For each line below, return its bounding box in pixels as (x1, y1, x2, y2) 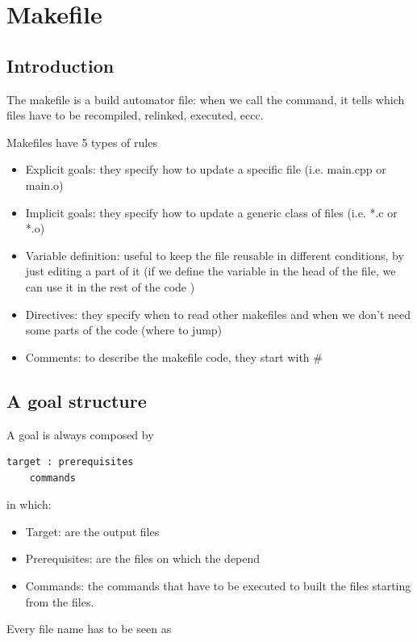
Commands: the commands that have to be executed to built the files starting (25, 577, 411, 594)
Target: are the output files (25, 522, 160, 539)
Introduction (6, 52, 115, 78)
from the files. (25, 593, 94, 610)
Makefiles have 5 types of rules (6, 133, 157, 150)
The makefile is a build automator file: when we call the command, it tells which (6, 90, 405, 107)
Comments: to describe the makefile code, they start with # (25, 348, 323, 365)
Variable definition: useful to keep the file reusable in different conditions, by (25, 246, 404, 263)
